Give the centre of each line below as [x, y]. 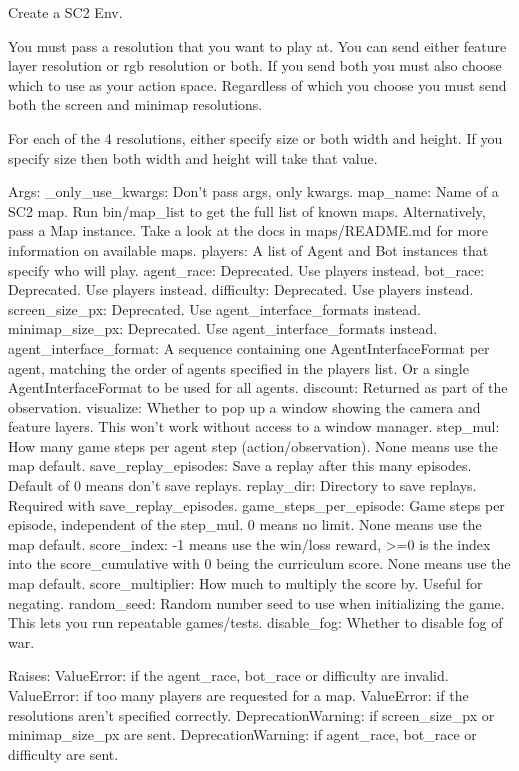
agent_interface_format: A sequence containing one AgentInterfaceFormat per [249, 347]
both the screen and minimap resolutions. [135, 104]
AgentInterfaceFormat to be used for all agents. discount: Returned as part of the [258, 387]
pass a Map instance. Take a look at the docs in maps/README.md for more [248, 230]
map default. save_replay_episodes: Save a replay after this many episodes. [240, 465]
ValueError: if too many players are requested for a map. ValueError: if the [238, 695]
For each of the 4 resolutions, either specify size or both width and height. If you [255, 137]
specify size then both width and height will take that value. [193, 157]
